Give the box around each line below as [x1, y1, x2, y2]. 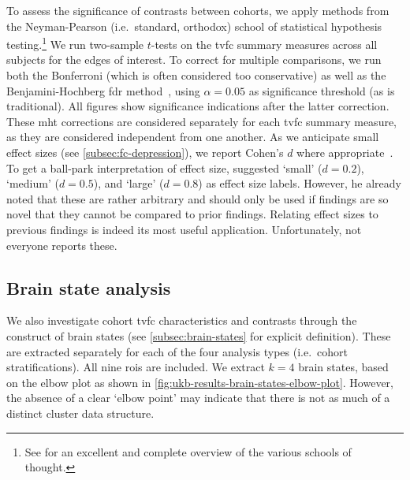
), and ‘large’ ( [93, 175, 164, 192]
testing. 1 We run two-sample [6, 34, 144, 52]
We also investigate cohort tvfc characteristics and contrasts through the [6, 312, 357, 329]
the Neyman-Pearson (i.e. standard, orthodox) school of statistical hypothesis [6, 17, 382, 34]
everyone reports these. [6, 236, 117, 253]
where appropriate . [296, 144, 393, 160]
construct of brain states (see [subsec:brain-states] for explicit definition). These [6, 327, 391, 344]
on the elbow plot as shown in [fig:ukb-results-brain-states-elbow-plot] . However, [6, 374, 393, 390]
